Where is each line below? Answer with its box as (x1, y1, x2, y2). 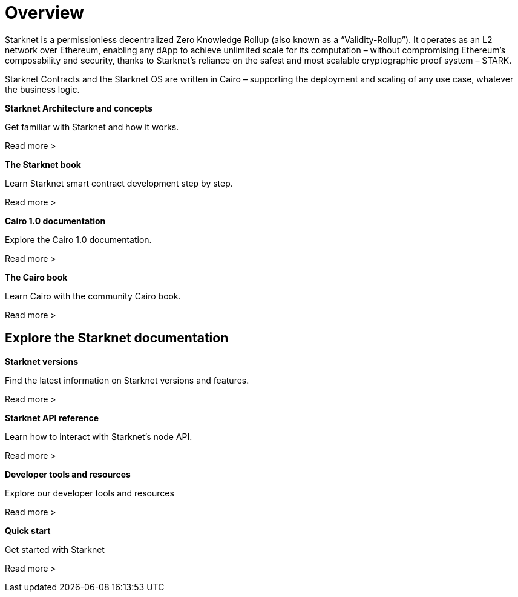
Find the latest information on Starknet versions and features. (5, 375, 249, 385)
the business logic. (5, 84, 80, 95)
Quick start (5, 525, 51, 536)
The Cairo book (5, 272, 68, 282)
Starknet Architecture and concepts (5, 102, 152, 113)
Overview (5, 2, 84, 23)
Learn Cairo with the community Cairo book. (5, 290, 181, 301)
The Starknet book (5, 159, 81, 170)
